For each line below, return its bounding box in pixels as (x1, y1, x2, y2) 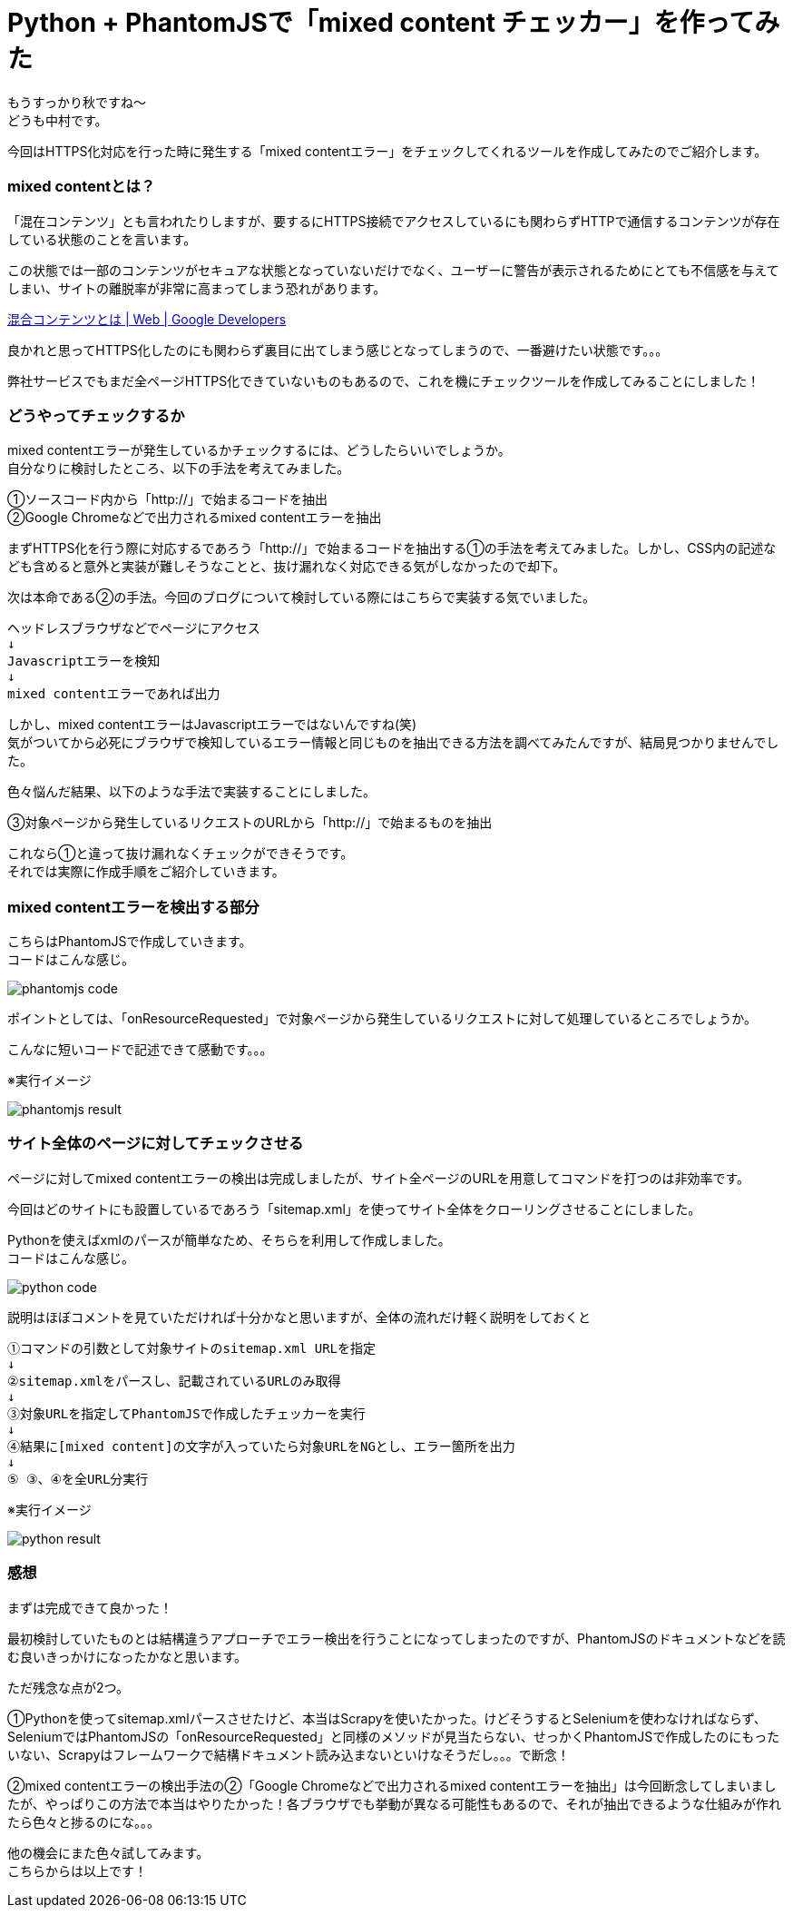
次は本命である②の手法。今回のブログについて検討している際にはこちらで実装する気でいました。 (7, 589, 596, 606)
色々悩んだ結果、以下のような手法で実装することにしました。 (7, 784, 376, 800)
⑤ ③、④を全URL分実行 (7, 1471, 149, 1486)
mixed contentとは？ (7, 177, 156, 196)
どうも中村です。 (7, 112, 108, 128)
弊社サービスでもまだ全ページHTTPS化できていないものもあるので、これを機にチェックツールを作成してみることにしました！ (7, 372, 760, 389)
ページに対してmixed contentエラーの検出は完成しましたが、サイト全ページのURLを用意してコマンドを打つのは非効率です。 (7, 1170, 750, 1186)
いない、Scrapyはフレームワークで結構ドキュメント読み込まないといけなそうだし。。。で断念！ (7, 1746, 570, 1762)
